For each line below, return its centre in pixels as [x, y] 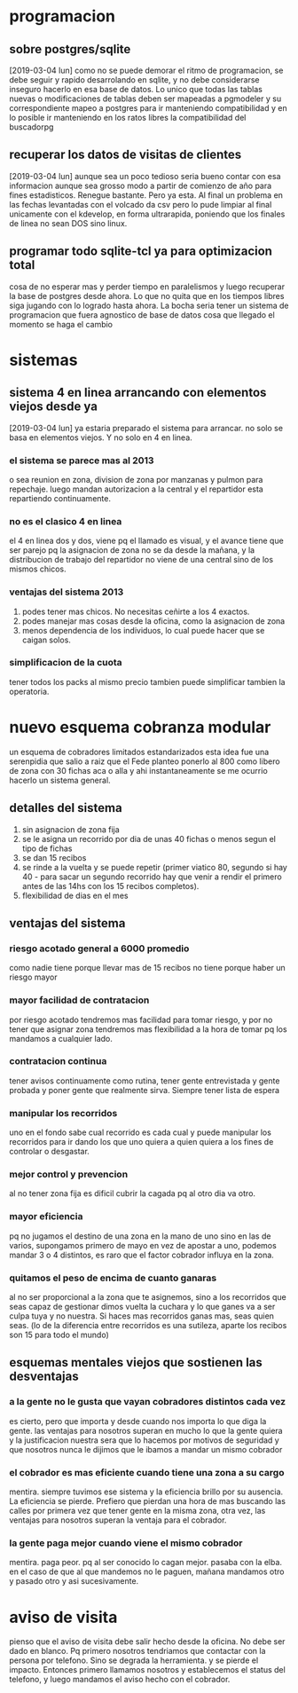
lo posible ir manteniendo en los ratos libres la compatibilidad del [128, 118]
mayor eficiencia [46, 1217]
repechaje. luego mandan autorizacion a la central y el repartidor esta [136, 489]
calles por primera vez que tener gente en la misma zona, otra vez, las [137, 1511]
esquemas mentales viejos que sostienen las [136, 1362]
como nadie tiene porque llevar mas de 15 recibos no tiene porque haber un [147, 968]
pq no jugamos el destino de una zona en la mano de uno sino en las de [140, 1236]
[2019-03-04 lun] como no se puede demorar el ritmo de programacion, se [146, 70]
